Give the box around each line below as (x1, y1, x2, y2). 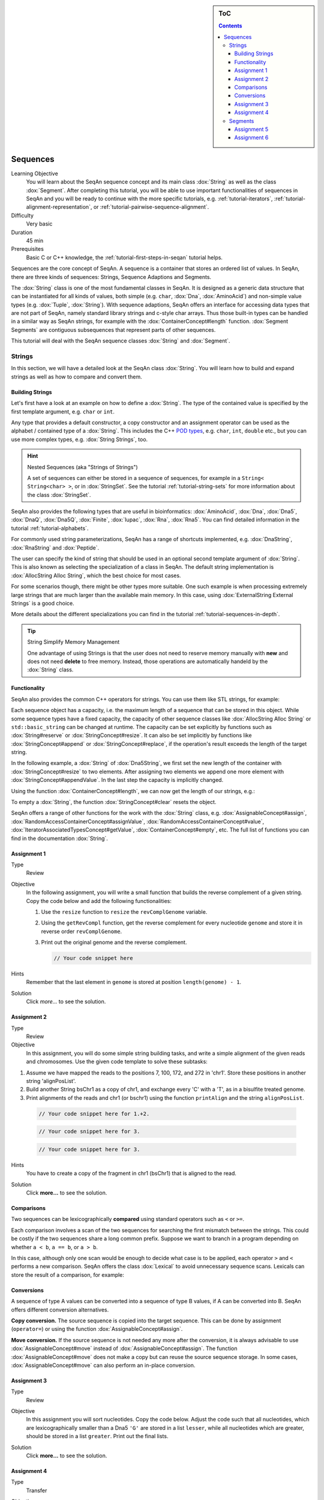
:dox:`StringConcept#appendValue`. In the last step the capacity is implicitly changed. (11, 776, 224, 784)
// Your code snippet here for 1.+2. (38, 1110, 150, 1117)
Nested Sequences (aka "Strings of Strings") (27, 463, 138, 470)
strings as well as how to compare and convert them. (11, 373, 142, 380)
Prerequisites (11, 245, 44, 253)
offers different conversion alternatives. (11, 1306, 109, 1313)
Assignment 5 (234, 125, 269, 133)
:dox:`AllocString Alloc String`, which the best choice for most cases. (11, 572, 181, 579)
